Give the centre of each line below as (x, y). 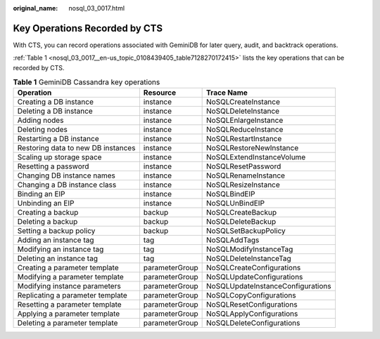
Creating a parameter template (68, 268)
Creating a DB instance (56, 102)
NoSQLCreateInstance (243, 102)
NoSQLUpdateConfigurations (255, 277)
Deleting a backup (47, 222)
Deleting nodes (43, 130)
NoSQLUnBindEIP (236, 204)
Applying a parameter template (69, 314)
